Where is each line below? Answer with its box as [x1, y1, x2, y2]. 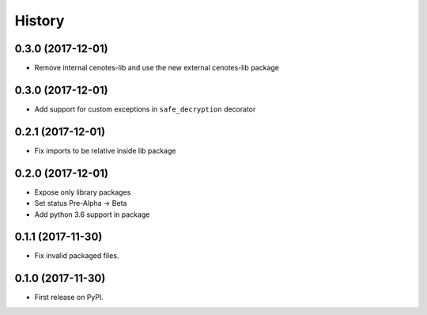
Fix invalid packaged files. [34, 251, 119, 260]
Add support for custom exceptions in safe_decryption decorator [34, 104, 256, 114]
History [14, 12, 65, 29]
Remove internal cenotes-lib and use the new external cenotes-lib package [34, 63, 280, 73]
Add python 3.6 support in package [34, 210, 150, 219]
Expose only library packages [34, 187, 131, 197]
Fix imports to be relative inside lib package [34, 146, 176, 155]
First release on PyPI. [34, 293, 104, 302]
